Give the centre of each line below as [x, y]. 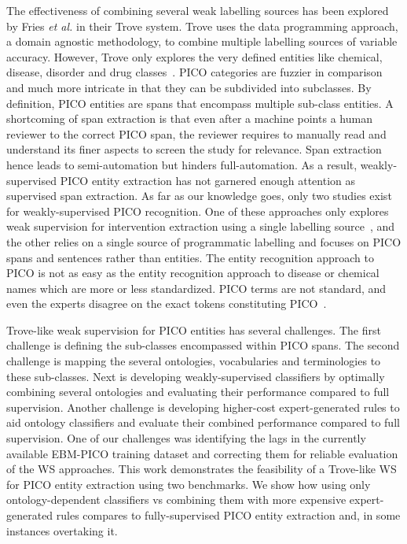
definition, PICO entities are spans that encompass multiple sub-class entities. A [200, 103]
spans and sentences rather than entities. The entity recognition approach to [190, 257]
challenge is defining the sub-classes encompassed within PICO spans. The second [203, 345]
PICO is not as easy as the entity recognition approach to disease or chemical [193, 273]
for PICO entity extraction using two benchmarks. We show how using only [189, 484]
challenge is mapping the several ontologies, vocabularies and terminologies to [194, 361]
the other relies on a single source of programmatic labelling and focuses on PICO [204, 241]
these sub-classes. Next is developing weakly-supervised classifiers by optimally [196, 376]
